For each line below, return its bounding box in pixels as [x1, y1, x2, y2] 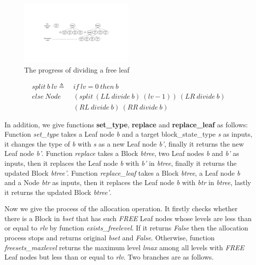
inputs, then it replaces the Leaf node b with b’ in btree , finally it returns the [4, 157, 237, 168]
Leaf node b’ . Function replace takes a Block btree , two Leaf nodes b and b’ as [4, 148, 239, 158]
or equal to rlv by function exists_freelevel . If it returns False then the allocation [4, 223, 249, 233]
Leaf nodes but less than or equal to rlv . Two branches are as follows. [4, 252, 214, 262]
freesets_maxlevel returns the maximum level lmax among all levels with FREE [4, 242, 245, 252]
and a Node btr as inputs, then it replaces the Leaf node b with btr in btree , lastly [4, 177, 251, 188]
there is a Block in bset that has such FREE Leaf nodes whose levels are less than [4, 213, 252, 223]
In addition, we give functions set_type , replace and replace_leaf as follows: [4, 119, 248, 129]
